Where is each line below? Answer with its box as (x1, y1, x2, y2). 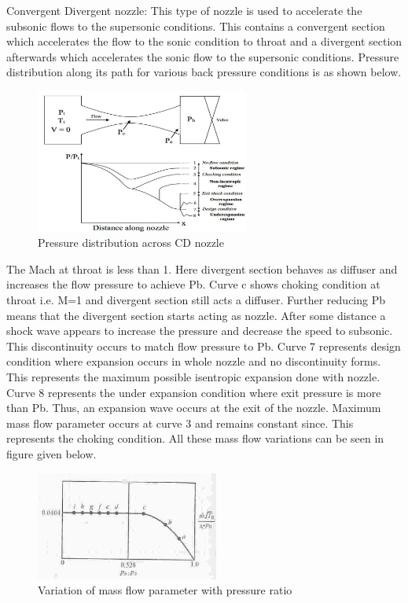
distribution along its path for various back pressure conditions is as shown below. (6, 64, 402, 80)
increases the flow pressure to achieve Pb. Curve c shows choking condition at (6, 276, 380, 292)
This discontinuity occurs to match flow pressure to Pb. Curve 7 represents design (6, 337, 401, 354)
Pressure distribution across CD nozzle (38, 234, 224, 251)
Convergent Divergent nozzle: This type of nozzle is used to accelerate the (6, 2, 362, 18)
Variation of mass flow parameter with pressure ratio (38, 582, 292, 598)
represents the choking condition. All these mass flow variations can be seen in (6, 430, 384, 447)
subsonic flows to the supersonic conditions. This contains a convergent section (6, 17, 385, 34)
